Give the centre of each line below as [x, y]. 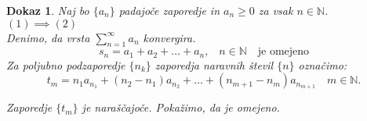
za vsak [276, 10]
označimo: [323, 64]
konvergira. [169, 37]
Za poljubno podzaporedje [66, 64]
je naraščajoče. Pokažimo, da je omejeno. [181, 107]
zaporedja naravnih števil [214, 64]
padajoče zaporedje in [169, 10]
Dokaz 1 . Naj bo [48, 10]
